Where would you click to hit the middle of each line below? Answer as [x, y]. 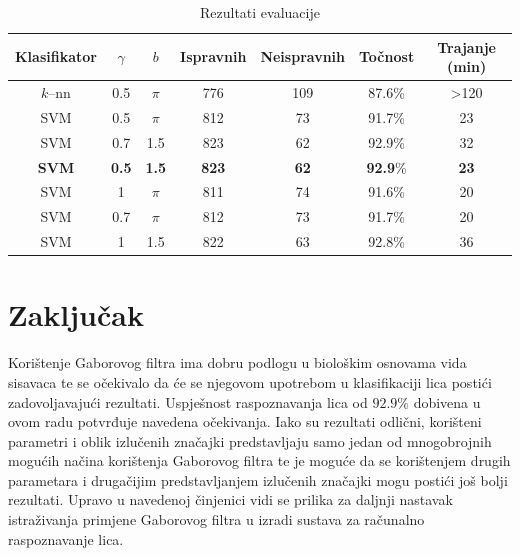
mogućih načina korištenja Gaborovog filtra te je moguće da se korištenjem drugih [259, 460]
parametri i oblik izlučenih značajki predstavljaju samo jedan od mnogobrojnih [250, 440]
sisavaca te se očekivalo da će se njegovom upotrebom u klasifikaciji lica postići [250, 381]
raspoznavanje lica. [66, 538]
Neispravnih [303, 56]
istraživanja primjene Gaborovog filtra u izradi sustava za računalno [216, 519]
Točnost [387, 56]
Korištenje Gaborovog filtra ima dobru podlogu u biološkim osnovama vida [237, 362]
